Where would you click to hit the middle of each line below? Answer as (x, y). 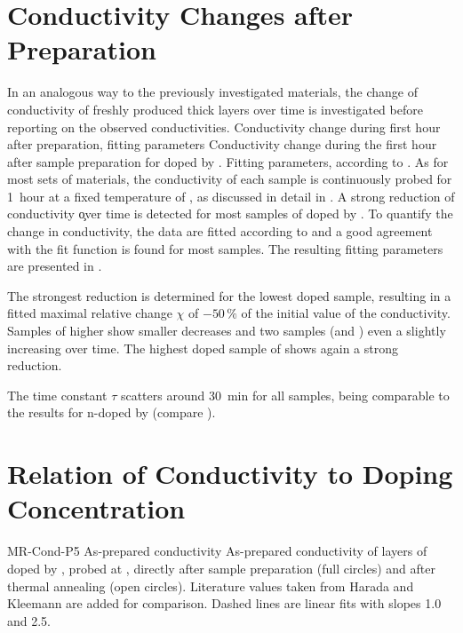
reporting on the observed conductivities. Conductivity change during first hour (224, 127)
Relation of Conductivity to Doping (230, 474)
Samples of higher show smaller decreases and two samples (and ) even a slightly (227, 331)
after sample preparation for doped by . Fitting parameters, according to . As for (228, 161)
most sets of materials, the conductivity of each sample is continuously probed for (230, 179)
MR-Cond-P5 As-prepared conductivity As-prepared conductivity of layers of (217, 551)
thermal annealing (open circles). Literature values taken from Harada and (211, 586)
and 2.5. (29, 620)
